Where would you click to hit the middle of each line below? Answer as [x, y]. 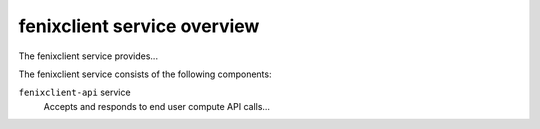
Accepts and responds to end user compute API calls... [156, 106]
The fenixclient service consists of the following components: [145, 74]
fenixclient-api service [74, 92]
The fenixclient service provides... [88, 56]
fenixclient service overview [139, 26]
